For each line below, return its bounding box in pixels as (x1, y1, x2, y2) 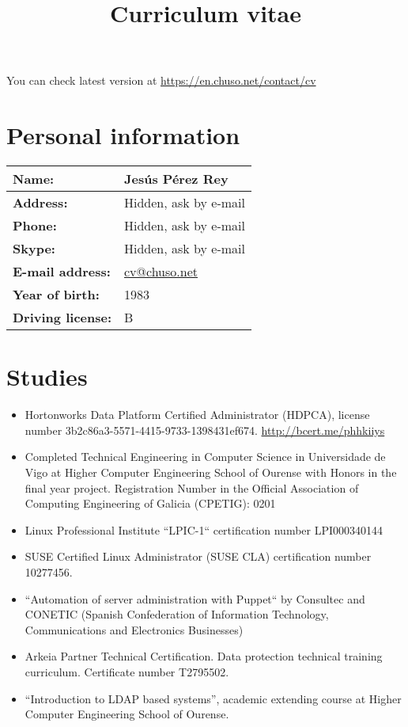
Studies (6, 360, 88, 393)
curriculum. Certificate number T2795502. (25, 663, 229, 679)
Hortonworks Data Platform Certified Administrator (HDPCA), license (25, 406, 370, 423)
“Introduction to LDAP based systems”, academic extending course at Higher (25, 690, 402, 706)
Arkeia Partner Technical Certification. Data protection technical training (25, 648, 383, 664)
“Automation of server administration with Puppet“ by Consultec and (25, 590, 365, 607)
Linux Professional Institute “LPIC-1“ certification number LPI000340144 (25, 521, 383, 538)
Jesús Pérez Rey (124, 169, 229, 188)
